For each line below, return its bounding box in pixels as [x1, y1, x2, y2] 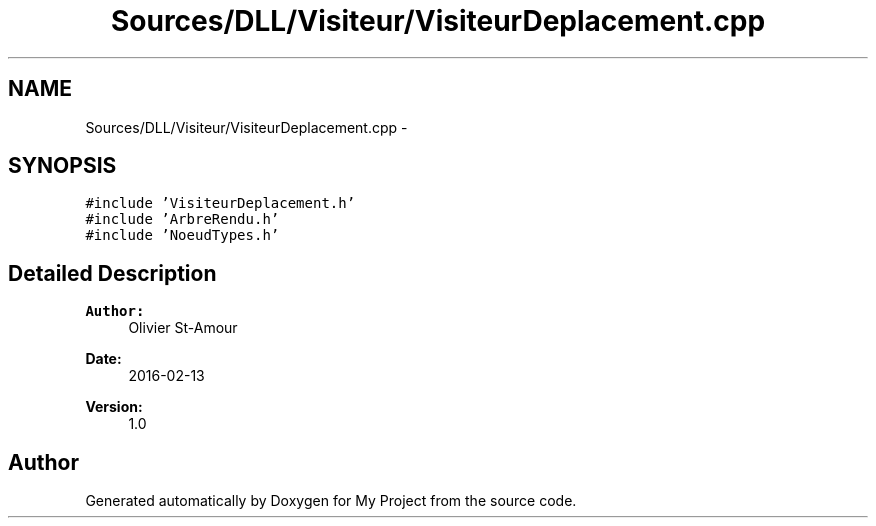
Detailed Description [8, 260, 217, 286]
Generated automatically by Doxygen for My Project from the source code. [85, 492, 577, 510]
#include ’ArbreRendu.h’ [85, 211, 280, 228]
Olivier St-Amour [128, 319, 238, 337]
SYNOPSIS [8, 153, 117, 179]
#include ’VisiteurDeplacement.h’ [85, 195, 356, 212]
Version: [85, 398, 143, 416]
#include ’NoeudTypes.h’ [85, 227, 280, 244]
